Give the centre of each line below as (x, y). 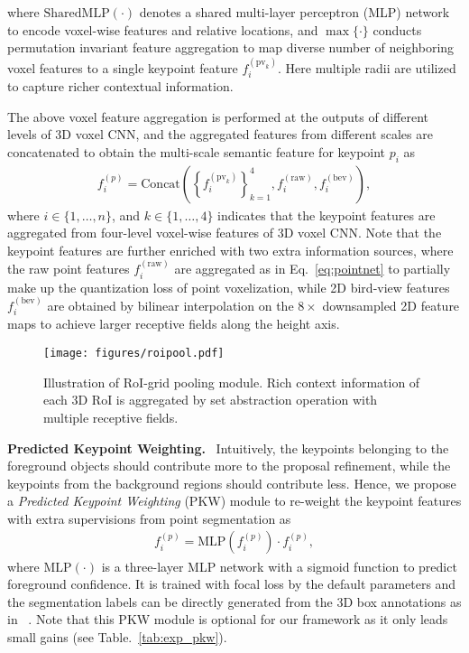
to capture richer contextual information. (120, 86)
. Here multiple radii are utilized (367, 67)
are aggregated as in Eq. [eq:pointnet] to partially (313, 269)
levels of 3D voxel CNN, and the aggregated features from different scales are (220, 134)
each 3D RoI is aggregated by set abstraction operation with (211, 400)
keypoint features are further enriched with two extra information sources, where (230, 250)
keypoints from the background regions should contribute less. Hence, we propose (232, 483)
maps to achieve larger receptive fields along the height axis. (174, 324)
